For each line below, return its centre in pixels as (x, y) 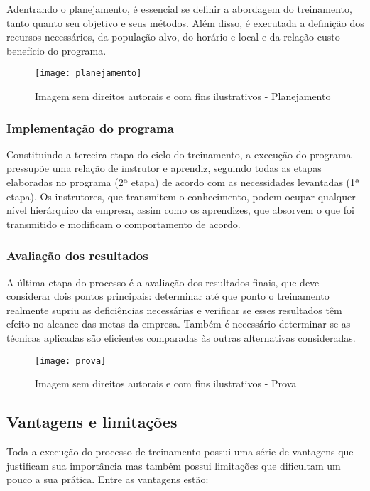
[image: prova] (71, 361)
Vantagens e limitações (92, 422)
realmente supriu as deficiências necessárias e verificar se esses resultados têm (174, 309)
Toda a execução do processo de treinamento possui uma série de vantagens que (180, 452)
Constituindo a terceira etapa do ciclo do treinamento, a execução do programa (179, 154)
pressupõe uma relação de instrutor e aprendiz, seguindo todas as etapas (164, 168)
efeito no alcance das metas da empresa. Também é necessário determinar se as (179, 324)
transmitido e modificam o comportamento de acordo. (124, 223)
